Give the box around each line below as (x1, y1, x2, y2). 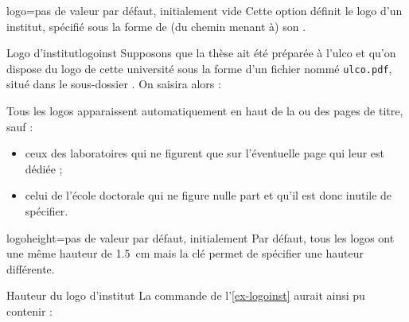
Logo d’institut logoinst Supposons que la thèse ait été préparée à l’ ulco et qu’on (6, 45, 396, 61)
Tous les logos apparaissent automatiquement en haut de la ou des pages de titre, (6, 103, 403, 119)
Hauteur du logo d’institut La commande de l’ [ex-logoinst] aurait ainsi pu (6, 287, 365, 304)
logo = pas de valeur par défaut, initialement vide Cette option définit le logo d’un (6, 2, 403, 18)
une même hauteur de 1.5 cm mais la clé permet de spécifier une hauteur (6, 245, 364, 262)
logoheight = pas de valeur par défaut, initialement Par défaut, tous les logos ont (6, 229, 395, 246)
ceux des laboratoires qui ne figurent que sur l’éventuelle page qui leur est (25, 145, 385, 161)
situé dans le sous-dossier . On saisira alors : (6, 76, 221, 92)
